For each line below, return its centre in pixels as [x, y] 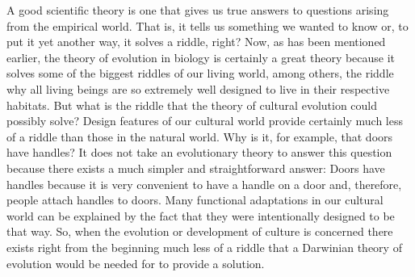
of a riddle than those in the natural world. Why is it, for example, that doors [200, 136]
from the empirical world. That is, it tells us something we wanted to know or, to [207, 25]
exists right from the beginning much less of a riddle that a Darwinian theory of [204, 247]
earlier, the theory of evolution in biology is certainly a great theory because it [201, 57]
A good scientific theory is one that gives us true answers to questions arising [198, 10]
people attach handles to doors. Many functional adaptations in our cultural [195, 200]
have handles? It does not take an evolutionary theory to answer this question [199, 152]
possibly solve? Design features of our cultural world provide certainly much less [205, 121]
